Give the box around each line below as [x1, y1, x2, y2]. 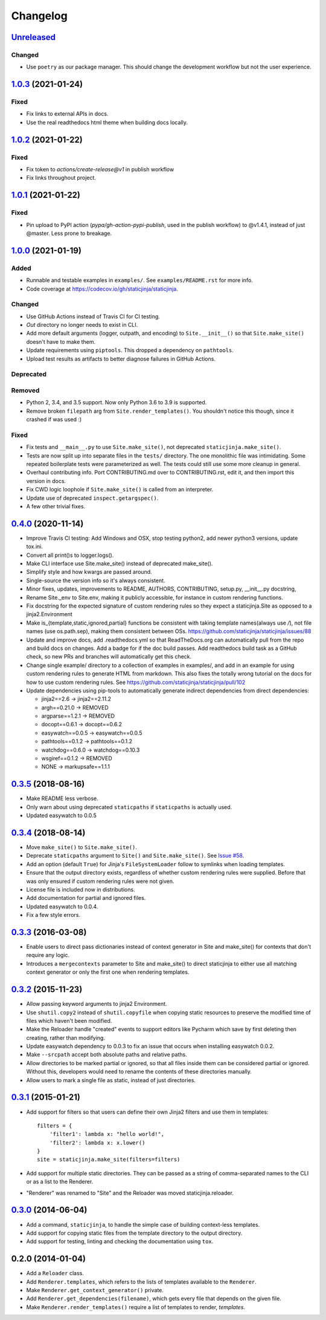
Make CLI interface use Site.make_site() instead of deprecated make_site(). [26, 560, 213, 567]
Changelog [11, 9, 68, 22]
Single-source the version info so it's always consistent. [26, 577, 165, 584]
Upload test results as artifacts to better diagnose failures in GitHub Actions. [26, 355, 216, 363]
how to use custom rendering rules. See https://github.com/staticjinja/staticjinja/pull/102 [26, 678, 246, 686]
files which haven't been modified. [26, 1017, 112, 1024]
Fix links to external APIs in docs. [26, 110, 109, 117]
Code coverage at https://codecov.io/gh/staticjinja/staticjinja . [26, 285, 178, 292]
